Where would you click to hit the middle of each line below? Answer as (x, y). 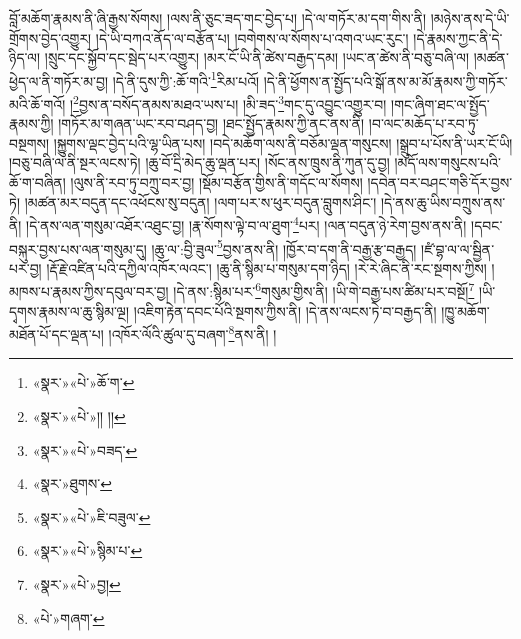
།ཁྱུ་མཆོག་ (465, 310)
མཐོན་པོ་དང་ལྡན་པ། (56, 333)
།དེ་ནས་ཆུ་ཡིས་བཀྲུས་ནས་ (443, 201)
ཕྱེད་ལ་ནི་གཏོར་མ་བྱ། (59, 80)
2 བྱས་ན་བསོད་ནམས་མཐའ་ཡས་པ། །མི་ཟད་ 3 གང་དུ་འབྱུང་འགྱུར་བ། (230, 102)
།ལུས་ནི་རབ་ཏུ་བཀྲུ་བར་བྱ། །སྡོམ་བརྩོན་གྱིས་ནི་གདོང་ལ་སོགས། (216, 182)
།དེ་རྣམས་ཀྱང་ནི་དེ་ (458, 37)
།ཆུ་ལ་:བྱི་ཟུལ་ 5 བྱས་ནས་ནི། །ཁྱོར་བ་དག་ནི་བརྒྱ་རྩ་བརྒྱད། (284, 247)
